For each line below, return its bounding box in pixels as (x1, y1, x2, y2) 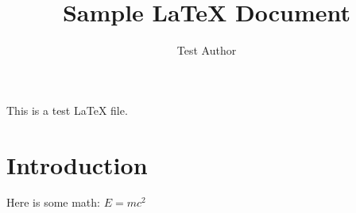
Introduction (6, 148, 148, 181)
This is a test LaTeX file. (6, 101, 128, 118)
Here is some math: (6, 194, 100, 211)
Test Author (176, 42, 237, 59)
